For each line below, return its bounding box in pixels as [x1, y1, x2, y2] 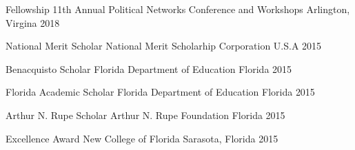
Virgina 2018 [6, 15, 60, 30]
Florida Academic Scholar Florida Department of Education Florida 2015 [6, 85, 315, 99]
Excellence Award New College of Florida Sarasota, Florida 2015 [6, 131, 278, 145]
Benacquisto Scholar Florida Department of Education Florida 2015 [6, 61, 292, 76]
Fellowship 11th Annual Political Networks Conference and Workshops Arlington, [6, 2, 350, 16]
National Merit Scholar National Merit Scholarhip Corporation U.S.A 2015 [6, 39, 322, 53]
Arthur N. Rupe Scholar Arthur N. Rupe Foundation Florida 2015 [6, 107, 285, 122]
